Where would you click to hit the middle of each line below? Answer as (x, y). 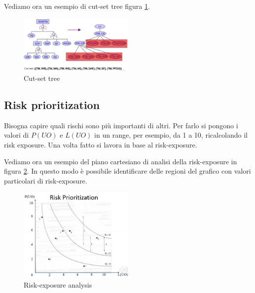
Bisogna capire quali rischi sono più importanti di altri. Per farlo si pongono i (121, 125)
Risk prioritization (52, 105)
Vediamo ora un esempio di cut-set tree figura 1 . (77, 6)
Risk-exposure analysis (58, 284)
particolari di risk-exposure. (46, 180)
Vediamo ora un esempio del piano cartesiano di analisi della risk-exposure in (121, 161)
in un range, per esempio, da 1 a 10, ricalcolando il (171, 135)
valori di (17, 135)
